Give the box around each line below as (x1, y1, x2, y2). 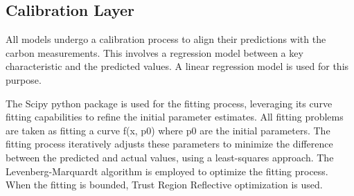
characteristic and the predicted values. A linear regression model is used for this (6, 59, 349, 73)
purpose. (6, 72, 42, 87)
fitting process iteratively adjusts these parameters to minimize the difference (6, 136, 333, 151)
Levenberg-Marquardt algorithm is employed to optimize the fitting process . (6, 163, 328, 178)
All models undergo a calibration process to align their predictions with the (6, 32, 326, 46)
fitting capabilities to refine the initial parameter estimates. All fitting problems (6, 109, 344, 124)
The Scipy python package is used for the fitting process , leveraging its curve (6, 96, 333, 110)
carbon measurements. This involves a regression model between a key (6, 45, 303, 60)
